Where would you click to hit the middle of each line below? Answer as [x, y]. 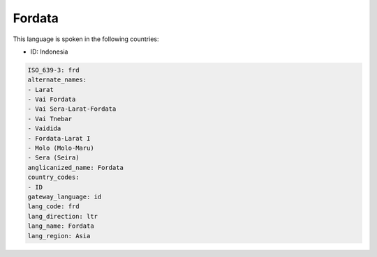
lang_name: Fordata [61, 226]
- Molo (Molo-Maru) [61, 148]
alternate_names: [57, 80]
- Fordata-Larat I [59, 138]
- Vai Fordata [52, 100]
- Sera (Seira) [53, 158]
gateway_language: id [65, 197]
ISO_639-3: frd [53, 70]
